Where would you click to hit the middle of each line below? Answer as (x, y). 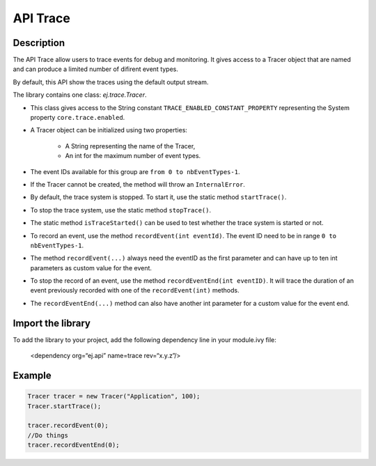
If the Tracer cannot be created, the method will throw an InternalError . (138, 184)
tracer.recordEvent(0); (68, 426)
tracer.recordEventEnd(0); (73, 445)
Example (32, 375)
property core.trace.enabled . (78, 118)
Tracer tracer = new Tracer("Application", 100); (114, 396)
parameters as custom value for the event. (91, 267)
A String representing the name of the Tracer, (130, 146)
